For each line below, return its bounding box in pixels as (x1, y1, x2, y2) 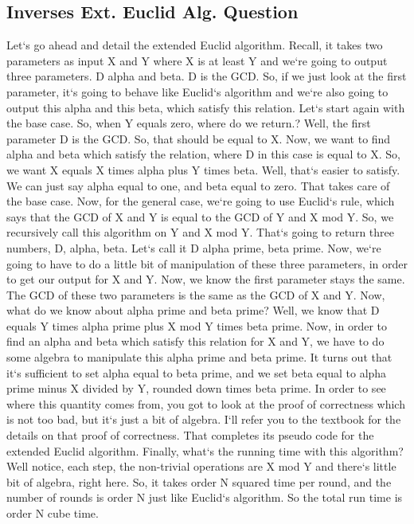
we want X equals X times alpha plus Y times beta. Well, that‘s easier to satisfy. (6, 161, 400, 178)
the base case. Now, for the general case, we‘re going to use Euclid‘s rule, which (6, 193, 395, 209)
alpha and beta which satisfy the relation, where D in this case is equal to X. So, (6, 146, 400, 162)
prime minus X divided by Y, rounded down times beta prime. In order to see (6, 380, 386, 397)
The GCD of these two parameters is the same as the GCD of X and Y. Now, (6, 286, 385, 303)
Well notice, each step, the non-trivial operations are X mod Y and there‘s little (6, 458, 396, 475)
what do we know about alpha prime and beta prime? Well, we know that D (6, 302, 380, 319)
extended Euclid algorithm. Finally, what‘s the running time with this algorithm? (6, 442, 404, 459)
